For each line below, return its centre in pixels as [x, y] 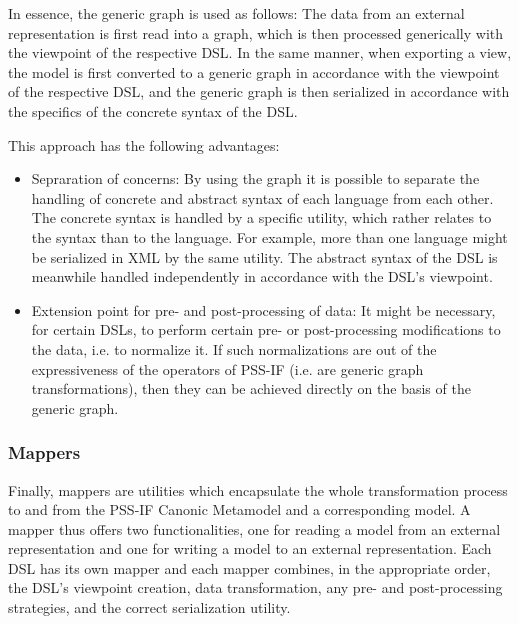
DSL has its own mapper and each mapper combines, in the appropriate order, [249, 567]
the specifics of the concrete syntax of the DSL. [153, 110]
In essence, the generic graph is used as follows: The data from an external [236, 13]
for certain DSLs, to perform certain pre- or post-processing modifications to [266, 329]
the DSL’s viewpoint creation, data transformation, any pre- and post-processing [255, 587]
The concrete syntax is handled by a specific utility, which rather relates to [261, 217]
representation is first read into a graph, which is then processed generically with [256, 32]
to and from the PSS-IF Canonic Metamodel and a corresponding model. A [239, 509]
